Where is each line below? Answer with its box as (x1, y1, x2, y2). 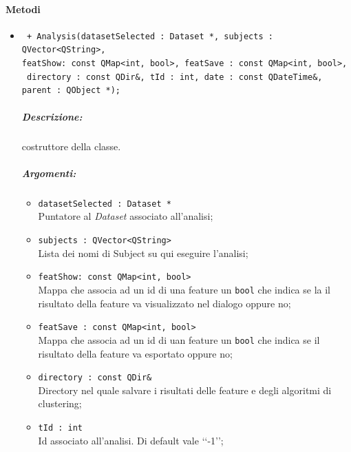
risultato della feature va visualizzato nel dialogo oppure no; (38, 296, 291, 310)
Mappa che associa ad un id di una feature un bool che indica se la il (38, 282, 331, 296)
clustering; (38, 396, 82, 411)
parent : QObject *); (21, 85, 120, 96)
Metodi (6, 1, 41, 16)
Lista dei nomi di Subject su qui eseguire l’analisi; (38, 245, 248, 260)
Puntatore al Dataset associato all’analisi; (38, 209, 213, 223)
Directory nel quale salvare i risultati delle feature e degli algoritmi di (38, 382, 332, 397)
